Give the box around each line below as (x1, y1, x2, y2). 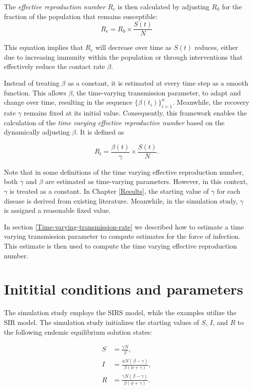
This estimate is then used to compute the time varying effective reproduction (4, 241, 237, 251)
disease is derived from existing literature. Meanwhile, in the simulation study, (4, 195, 238, 206)
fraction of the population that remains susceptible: (4, 11, 157, 21)
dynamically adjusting (4, 127, 70, 137)
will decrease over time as (95, 42, 172, 52)
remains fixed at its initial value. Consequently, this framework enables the (23, 108, 247, 118)
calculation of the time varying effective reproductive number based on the (4, 117, 225, 127)
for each (216, 186, 241, 196)
